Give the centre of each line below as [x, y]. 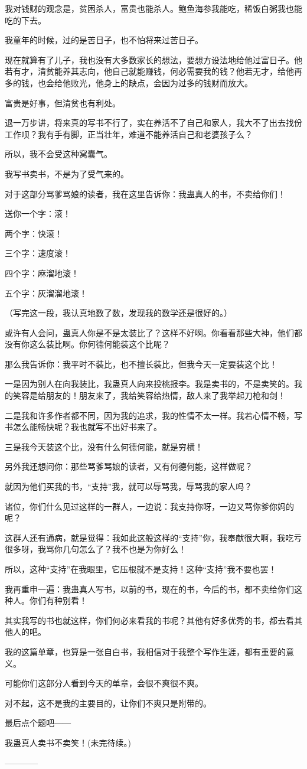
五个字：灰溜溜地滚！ [46, 293]
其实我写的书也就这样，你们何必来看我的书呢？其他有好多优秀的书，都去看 [149, 620]
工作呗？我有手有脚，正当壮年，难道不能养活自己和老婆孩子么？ [129, 134]
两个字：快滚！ [34, 233]
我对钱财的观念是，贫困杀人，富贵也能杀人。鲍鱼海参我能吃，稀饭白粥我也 [149, 8]
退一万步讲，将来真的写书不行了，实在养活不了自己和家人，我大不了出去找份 [153, 123]
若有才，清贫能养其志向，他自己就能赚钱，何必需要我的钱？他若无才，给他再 [153, 71]
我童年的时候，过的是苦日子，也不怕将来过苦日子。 [104, 40]
